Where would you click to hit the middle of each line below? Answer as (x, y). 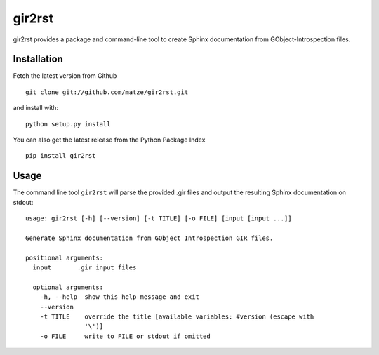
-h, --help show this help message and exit (120, 297)
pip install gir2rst (61, 156)
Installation (38, 59)
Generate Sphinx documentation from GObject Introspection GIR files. (149, 238)
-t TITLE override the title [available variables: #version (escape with (177, 317)
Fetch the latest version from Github (65, 76)
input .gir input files (85, 268)
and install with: (36, 108)
